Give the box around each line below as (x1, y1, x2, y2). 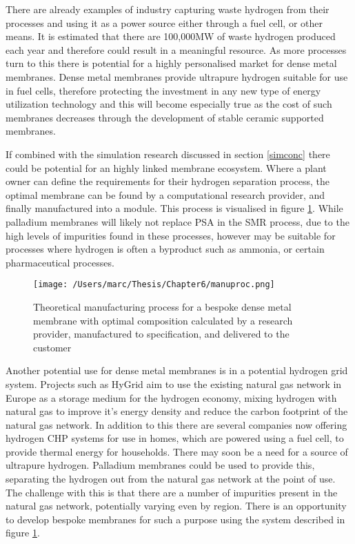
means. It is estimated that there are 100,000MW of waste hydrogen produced (6, 29, 336, 43)
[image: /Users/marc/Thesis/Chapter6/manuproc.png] (33, 280, 275, 290)
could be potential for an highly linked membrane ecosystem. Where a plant (6, 160, 327, 175)
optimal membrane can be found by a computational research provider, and (6, 187, 325, 202)
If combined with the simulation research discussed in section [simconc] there (6, 146, 330, 161)
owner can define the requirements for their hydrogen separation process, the (6, 174, 330, 188)
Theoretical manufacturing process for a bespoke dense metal (33, 299, 292, 313)
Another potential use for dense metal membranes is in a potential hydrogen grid (6, 363, 348, 378)
